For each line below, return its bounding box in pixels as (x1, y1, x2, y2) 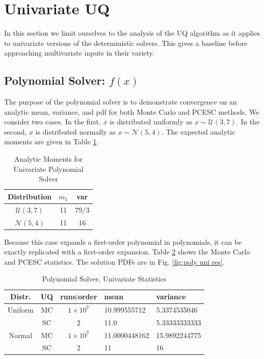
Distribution (8, 191, 52, 201)
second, (4, 126, 27, 137)
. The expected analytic (161, 126, 235, 137)
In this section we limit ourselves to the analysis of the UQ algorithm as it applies (4, 28, 260, 38)
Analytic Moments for (14, 153, 83, 164)
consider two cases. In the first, (4, 116, 101, 127)
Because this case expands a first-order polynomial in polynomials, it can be (4, 236, 242, 247)
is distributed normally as (35, 126, 116, 137)
